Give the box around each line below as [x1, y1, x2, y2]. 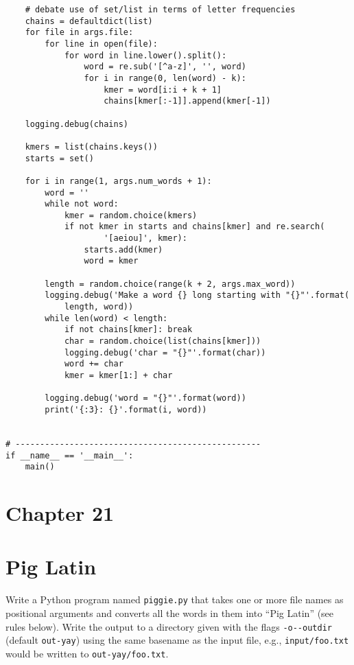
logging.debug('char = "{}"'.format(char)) [64, 347, 266, 358]
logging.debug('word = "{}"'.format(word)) [45, 393, 246, 404]
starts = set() [25, 153, 94, 163]
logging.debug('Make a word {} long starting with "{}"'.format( [45, 290, 350, 301]
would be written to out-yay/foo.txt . [5, 646, 169, 660]
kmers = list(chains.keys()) [25, 141, 158, 152]
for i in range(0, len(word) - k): [84, 73, 246, 83]
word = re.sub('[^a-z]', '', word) [84, 62, 246, 72]
